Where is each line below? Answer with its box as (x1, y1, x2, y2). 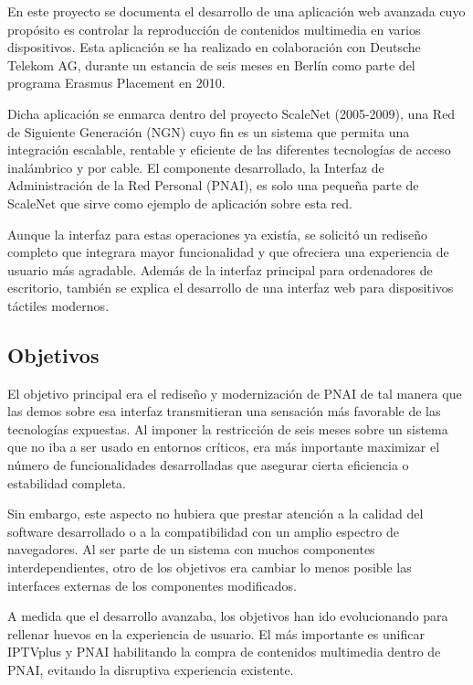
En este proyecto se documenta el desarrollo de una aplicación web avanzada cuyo (7, 2, 466, 20)
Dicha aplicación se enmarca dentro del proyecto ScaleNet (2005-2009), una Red (7, 103, 456, 123)
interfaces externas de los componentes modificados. (7, 575, 297, 594)
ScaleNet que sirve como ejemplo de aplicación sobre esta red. (7, 193, 352, 212)
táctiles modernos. (7, 295, 110, 315)
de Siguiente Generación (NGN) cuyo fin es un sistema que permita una (7, 122, 410, 141)
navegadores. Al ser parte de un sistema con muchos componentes (7, 540, 375, 559)
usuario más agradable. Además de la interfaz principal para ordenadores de (7, 260, 433, 279)
